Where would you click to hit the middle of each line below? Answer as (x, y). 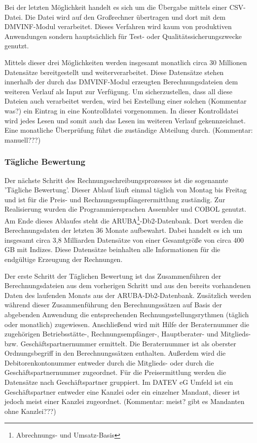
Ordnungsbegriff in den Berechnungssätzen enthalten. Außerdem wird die (115, 353)
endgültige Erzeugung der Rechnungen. (64, 259)
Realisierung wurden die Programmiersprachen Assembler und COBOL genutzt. (126, 209)
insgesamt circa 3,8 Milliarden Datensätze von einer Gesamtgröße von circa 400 (124, 240)
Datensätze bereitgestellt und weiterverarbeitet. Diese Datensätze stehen (114, 72)
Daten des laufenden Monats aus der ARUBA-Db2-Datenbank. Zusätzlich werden (128, 295)
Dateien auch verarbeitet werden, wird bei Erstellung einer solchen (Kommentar (126, 101)
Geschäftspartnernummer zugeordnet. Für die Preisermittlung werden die (115, 372)
